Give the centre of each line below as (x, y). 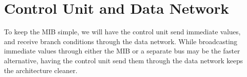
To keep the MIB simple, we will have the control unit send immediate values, (122, 32)
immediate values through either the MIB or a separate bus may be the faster (122, 51)
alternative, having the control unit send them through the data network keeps (123, 60)
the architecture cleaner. (41, 70)
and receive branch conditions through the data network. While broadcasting (121, 41)
